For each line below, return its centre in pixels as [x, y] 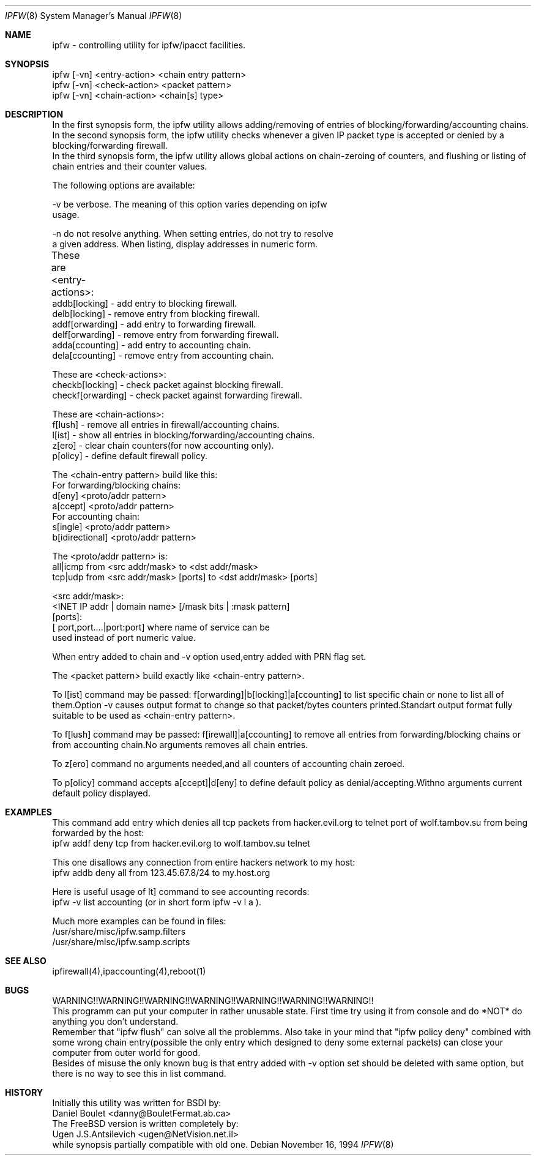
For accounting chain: [96, 516]
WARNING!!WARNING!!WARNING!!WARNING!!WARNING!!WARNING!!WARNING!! [213, 1001]
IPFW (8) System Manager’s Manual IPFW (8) [94, 16]
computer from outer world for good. [126, 1053]
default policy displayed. [101, 793]
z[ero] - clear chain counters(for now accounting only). [163, 445]
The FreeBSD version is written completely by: [145, 1124]
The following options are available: [124, 185]
